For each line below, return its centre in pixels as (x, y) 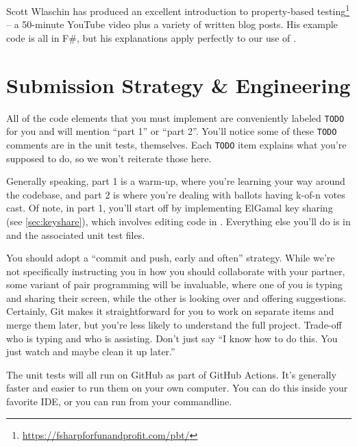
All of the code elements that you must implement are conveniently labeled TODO (175, 117)
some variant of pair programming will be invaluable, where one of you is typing (174, 284)
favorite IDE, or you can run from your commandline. (119, 401)
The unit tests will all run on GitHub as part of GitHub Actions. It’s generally (171, 374)
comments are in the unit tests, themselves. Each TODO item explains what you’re (176, 144)
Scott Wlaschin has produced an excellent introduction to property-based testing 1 (178, 10)
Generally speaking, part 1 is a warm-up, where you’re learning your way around (176, 181)
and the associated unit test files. (76, 234)
